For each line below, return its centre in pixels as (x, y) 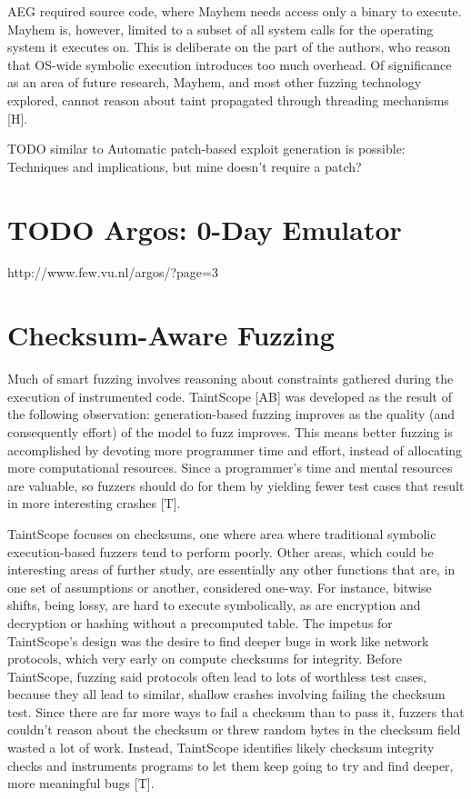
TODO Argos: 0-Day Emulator (205, 229)
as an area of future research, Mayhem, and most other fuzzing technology (215, 82)
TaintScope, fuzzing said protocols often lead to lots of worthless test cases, (217, 676)
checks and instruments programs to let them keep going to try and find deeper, (230, 765)
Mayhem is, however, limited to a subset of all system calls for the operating (220, 29)
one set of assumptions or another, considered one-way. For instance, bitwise (220, 587)
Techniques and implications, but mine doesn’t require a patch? (185, 166)
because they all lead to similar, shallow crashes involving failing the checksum (226, 694)
